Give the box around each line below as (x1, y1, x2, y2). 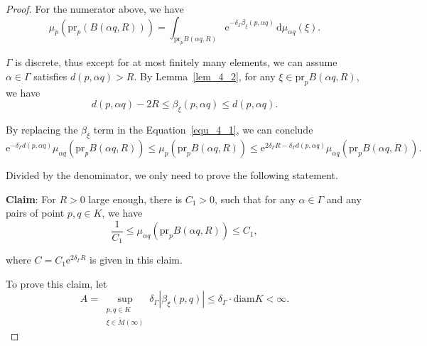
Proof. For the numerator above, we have (6, 1, 184, 16)
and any (326, 191, 362, 206)
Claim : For (6, 191, 56, 206)
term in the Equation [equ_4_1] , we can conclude (93, 122, 313, 137)
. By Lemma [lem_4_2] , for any (134, 68, 276, 83)
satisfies (33, 68, 67, 83)
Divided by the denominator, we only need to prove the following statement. (6, 167, 338, 182)
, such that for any (215, 191, 296, 206)
